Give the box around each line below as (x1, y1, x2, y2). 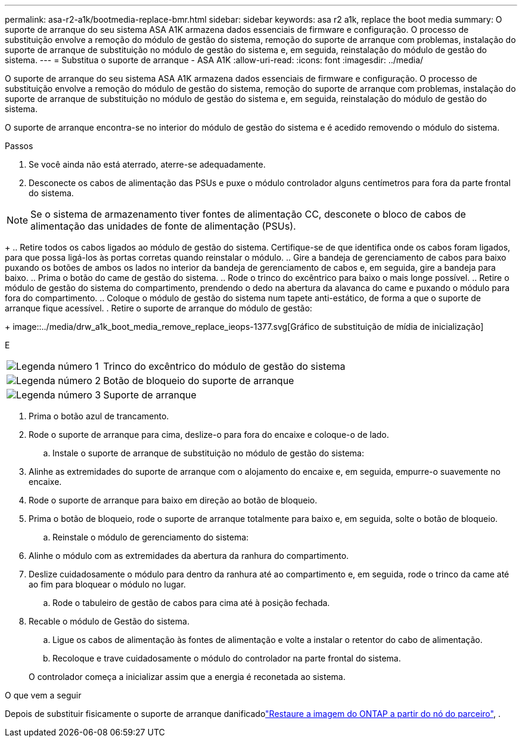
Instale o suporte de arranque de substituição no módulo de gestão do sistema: (52, 448, 364, 458)
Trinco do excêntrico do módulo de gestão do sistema (103, 360, 346, 372)
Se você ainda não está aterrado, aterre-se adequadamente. (29, 159, 266, 169)
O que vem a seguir (5, 690, 82, 700)
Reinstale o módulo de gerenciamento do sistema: (52, 532, 249, 542)
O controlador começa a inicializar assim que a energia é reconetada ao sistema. (29, 672, 346, 682)
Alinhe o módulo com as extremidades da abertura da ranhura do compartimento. (29, 551, 349, 561)
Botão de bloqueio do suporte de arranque (103, 375, 294, 387)
